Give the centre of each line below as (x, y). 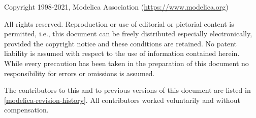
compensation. (26, 110)
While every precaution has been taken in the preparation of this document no (126, 63)
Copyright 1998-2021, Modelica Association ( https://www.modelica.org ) (116, 7)
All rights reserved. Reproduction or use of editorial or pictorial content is (119, 23)
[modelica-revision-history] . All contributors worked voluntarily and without (122, 100)
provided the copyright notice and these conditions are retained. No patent (121, 43)
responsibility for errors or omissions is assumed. (79, 73)
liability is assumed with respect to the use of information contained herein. (122, 53)
